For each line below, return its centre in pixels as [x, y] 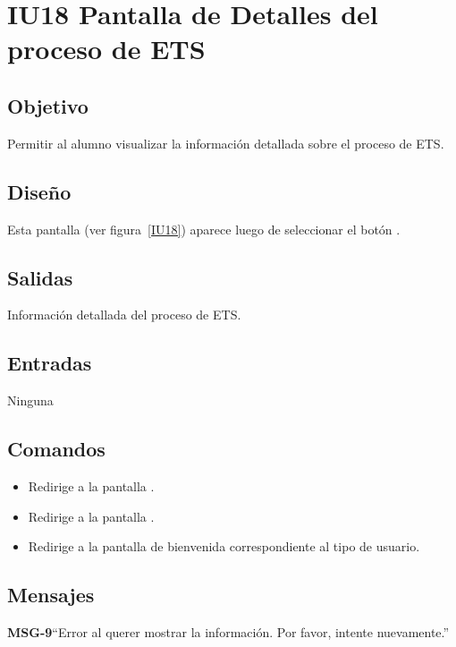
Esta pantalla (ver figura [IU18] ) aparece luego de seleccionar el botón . [204, 229]
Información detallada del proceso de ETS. [124, 315]
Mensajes [51, 595]
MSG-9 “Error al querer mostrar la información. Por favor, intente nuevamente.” [228, 631]
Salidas [40, 277]
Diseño [39, 191]
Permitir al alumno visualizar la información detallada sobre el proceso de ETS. [226, 143]
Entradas [50, 363]
